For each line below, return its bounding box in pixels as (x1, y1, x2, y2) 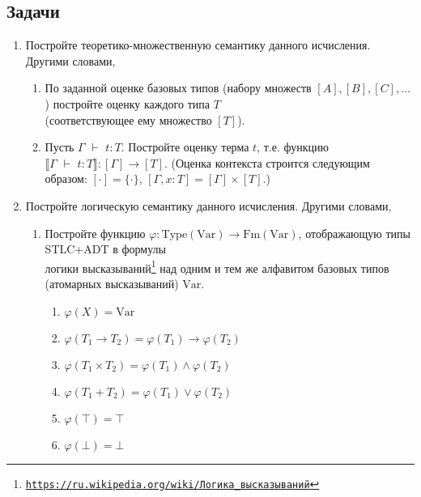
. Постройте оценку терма (121, 138, 249, 155)
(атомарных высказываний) (45, 274, 179, 291)
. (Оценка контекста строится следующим (164, 154, 370, 171)
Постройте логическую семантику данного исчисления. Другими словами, (25, 197, 392, 214)
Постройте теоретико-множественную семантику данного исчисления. (25, 36, 371, 53)
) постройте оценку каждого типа (45, 95, 210, 112)
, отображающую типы (298, 224, 410, 241)
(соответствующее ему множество (45, 111, 212, 128)
